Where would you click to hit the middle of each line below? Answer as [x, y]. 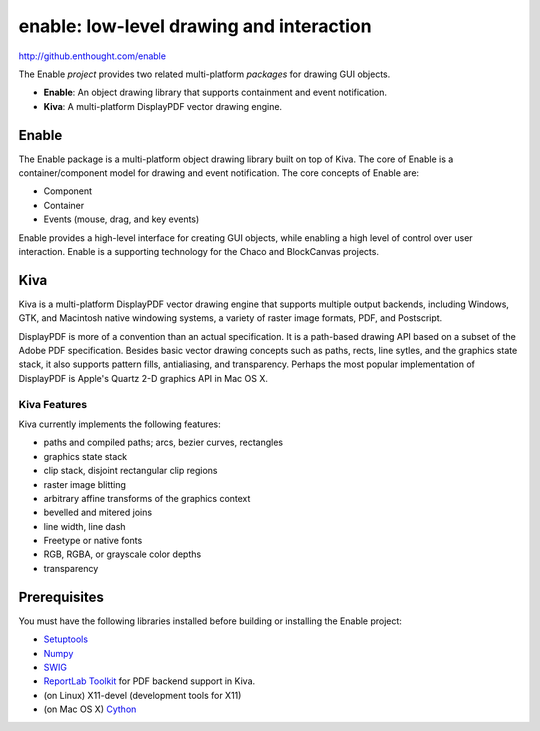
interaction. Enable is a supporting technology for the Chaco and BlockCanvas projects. [199, 251]
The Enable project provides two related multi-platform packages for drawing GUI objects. [204, 74]
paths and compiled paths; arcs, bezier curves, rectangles [163, 442]
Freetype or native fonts [93, 541]
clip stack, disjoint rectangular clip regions [130, 471]
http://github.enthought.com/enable [92, 56]
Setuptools [66, 639]
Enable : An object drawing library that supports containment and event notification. [215, 92]
